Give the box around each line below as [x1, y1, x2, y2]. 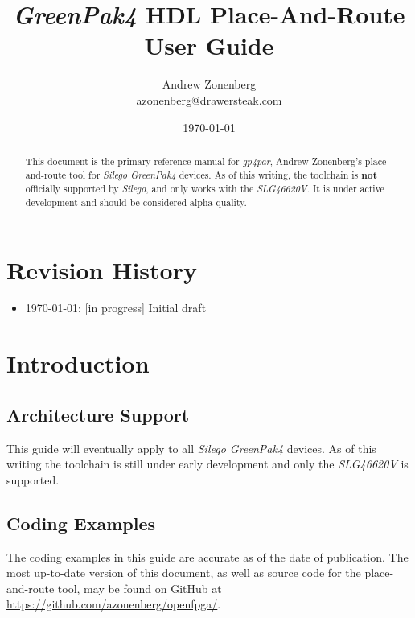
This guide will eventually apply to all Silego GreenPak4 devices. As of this [6, 439, 376, 456]
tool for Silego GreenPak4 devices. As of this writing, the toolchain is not [69, 167, 377, 182]
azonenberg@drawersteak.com [136, 91, 282, 108]
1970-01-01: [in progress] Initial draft [25, 299, 207, 316]
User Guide [144, 29, 274, 62]
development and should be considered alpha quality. [25, 195, 247, 208]
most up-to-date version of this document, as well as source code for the [6, 564, 361, 581]
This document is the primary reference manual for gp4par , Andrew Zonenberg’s [25, 154, 362, 167]
